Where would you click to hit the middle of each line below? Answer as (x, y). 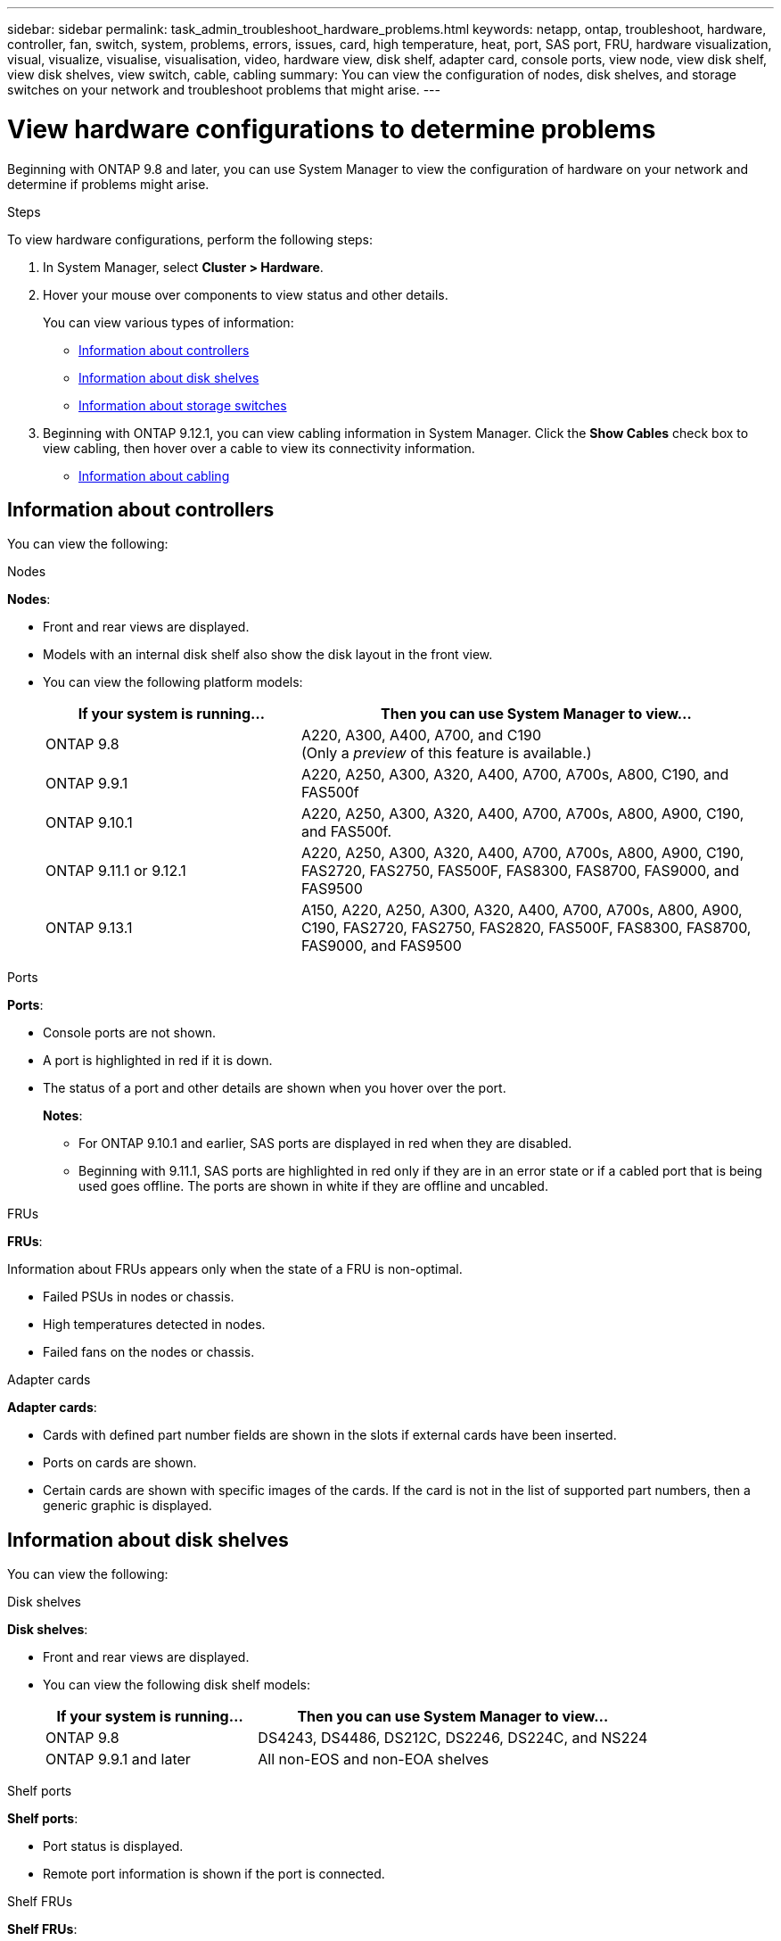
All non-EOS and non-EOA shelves (374, 1759)
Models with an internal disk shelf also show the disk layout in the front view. (268, 655)
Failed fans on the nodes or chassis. (149, 1352)
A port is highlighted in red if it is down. (158, 1061)
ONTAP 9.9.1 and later (118, 1759)
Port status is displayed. (113, 1846)
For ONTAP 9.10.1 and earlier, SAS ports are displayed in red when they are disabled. (325, 1144)
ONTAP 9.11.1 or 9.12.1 (116, 871)
